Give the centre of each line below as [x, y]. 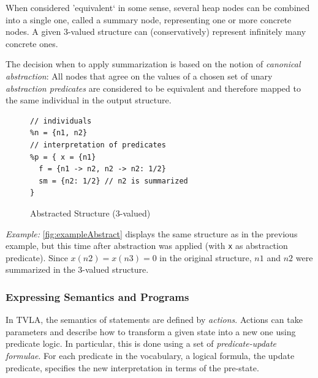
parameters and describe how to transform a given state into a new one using [151, 331]
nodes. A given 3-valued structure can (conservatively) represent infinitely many [156, 31]
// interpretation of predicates [98, 145]
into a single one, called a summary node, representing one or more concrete [149, 19]
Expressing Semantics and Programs [97, 296]
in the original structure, [206, 257]
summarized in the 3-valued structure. [77, 269]
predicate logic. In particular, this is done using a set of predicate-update [141, 343]
